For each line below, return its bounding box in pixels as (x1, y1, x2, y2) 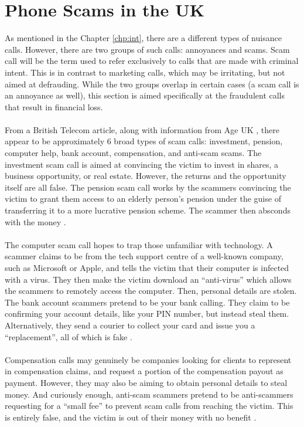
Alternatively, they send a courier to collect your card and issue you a (5, 318, 255, 331)
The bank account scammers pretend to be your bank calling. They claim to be (5, 296, 290, 308)
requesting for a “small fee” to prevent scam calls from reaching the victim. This (5, 399, 293, 412)
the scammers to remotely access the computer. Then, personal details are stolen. (5, 284, 297, 297)
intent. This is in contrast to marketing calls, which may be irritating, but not (5, 66, 285, 78)
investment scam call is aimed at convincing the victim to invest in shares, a (5, 158, 279, 170)
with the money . (5, 215, 66, 228)
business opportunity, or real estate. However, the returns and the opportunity (5, 170, 286, 182)
